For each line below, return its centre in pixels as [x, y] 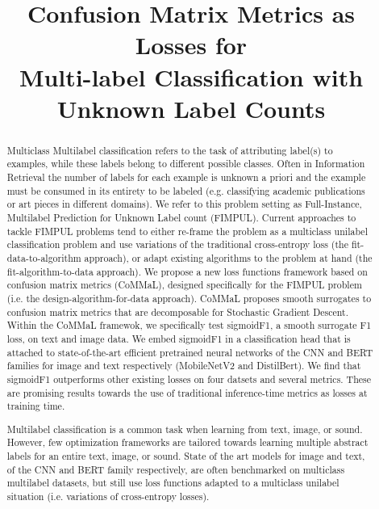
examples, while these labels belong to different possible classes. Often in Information [186, 164]
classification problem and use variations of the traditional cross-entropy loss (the [177, 244]
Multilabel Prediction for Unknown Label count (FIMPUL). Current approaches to [181, 218]
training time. [36, 406]
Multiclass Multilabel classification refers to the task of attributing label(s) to [170, 150]
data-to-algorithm [44, 257]
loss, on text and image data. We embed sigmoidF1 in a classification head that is [179, 338]
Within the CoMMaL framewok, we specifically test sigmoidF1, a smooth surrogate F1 [189, 325]
